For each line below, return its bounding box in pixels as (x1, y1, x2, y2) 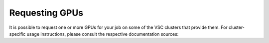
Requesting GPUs (9, 7, 84, 18)
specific (9, 31, 26, 37)
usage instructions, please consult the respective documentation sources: (26, 31, 179, 37)
